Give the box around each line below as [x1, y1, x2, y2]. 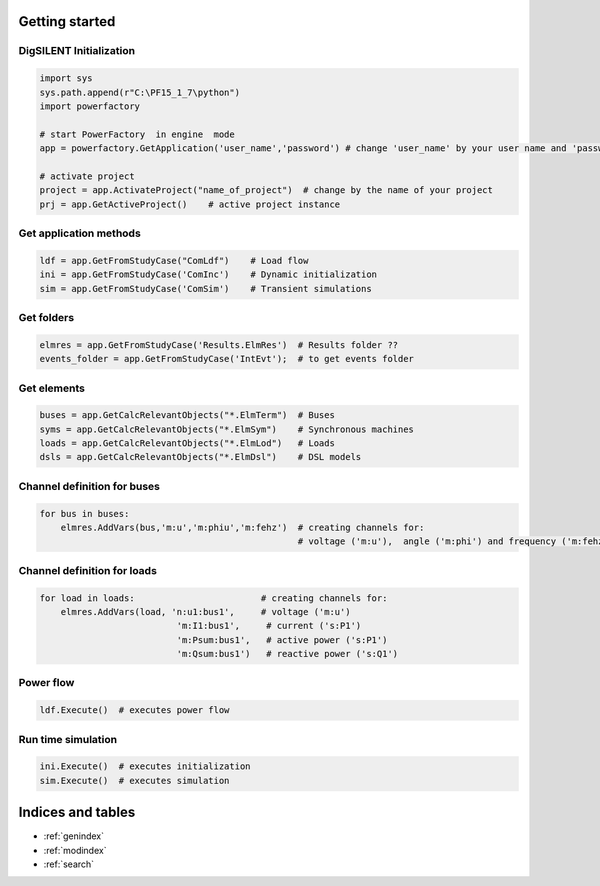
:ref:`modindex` [43, 844, 107, 856]
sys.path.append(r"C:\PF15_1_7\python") [39, 86, 240, 98]
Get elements [18, 381, 85, 395]
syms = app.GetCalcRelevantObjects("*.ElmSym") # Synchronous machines [39, 423, 415, 435]
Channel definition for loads [18, 563, 157, 577]
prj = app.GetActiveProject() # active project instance [39, 198, 341, 210]
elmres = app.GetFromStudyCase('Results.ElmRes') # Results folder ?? [39, 339, 399, 350]
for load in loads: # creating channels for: [39, 592, 388, 604]
